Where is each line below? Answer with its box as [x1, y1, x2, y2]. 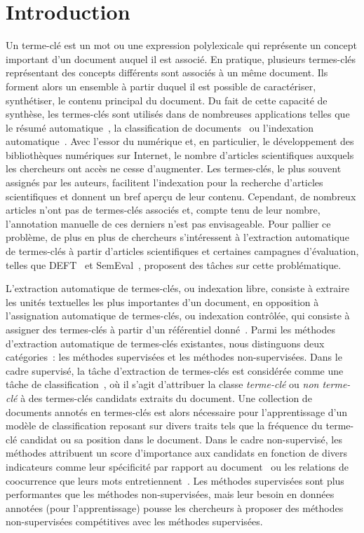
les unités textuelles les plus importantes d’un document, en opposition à [6, 294, 319, 309]
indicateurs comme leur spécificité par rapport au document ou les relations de [6, 459, 349, 473]
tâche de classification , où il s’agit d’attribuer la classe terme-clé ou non [6, 377, 319, 392]
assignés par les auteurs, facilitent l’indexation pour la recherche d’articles [6, 175, 323, 190]
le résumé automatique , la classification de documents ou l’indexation [6, 120, 314, 134]
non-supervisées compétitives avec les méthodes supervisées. [6, 514, 263, 529]
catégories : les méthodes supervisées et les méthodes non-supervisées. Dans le [6, 349, 342, 364]
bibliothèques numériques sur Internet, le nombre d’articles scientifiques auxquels [6, 147, 354, 162]
